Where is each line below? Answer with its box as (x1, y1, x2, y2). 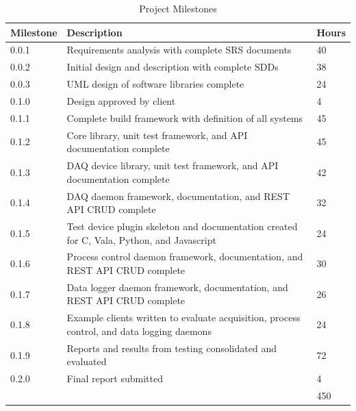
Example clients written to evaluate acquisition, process (66, 310, 301, 325)
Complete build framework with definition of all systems (66, 110, 303, 125)
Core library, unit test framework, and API (66, 127, 248, 142)
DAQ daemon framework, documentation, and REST (66, 188, 290, 203)
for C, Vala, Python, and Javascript (66, 232, 216, 247)
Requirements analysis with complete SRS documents (66, 42, 292, 57)
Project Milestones (139, 1, 217, 15)
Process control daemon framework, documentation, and (66, 249, 303, 264)
